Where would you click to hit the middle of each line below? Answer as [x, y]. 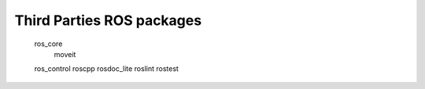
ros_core [48, 44]
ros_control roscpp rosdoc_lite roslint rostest [106, 69]
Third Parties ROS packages [108, 20]
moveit [65, 54]
